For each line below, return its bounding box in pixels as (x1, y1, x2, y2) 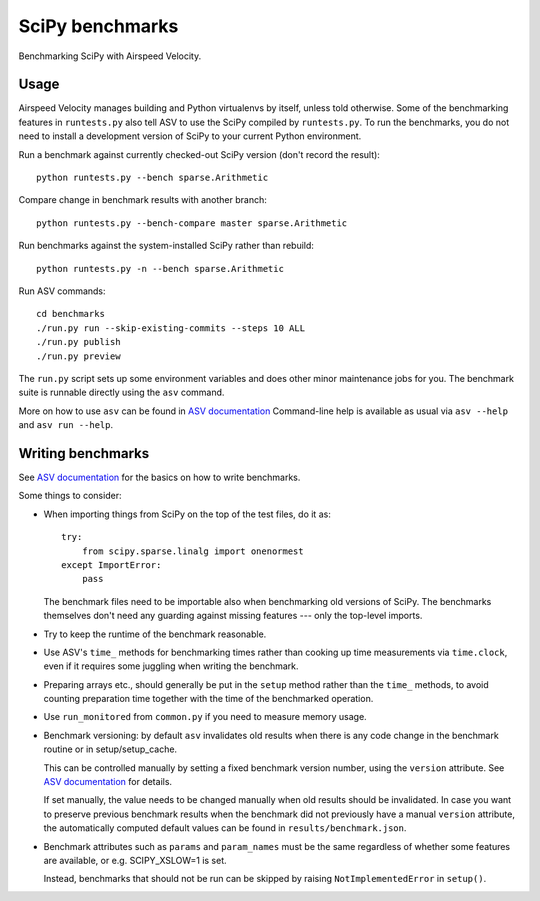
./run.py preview (36, 350, 121, 362)
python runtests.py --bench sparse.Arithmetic (36, 172, 269, 184)
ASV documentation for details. (43, 776, 173, 788)
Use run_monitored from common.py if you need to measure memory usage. (43, 711, 367, 723)
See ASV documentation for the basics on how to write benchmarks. (18, 471, 301, 483)
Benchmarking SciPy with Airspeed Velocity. (18, 50, 202, 62)
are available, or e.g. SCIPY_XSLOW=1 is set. (43, 854, 227, 866)
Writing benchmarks (18, 445, 150, 462)
